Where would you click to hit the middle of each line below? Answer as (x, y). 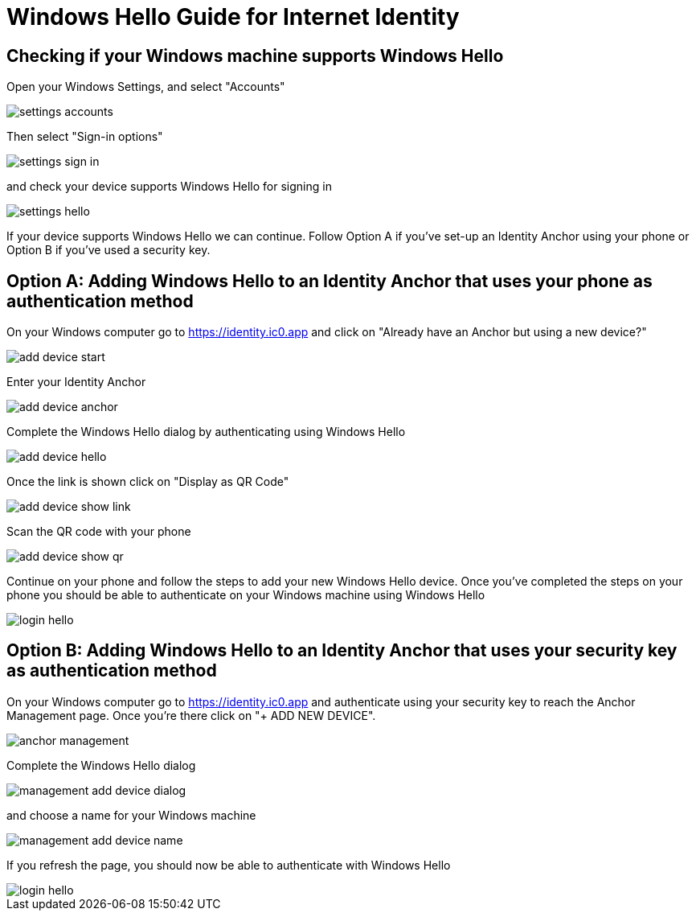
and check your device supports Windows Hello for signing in (169, 187)
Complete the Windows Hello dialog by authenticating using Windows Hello (206, 432)
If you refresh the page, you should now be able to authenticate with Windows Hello (229, 865)
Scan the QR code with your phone (99, 532)
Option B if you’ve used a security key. (108, 250)
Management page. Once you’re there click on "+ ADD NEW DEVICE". (191, 715)
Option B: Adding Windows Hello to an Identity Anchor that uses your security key (342, 651)
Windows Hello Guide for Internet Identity (233, 17)
